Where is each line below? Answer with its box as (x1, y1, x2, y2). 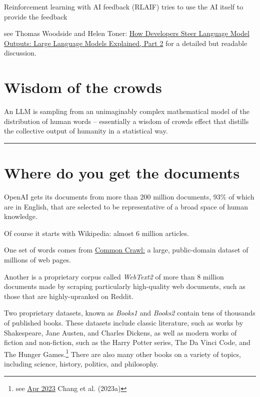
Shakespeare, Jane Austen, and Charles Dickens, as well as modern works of (4, 327, 237, 337)
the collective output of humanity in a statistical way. (4, 125, 168, 136)
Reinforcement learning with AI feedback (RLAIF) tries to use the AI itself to (4, 1, 243, 11)
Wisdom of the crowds (4, 77, 162, 97)
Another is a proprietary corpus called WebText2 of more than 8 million (4, 271, 224, 281)
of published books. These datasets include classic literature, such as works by (4, 317, 243, 327)
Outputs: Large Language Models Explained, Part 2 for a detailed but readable (4, 37, 247, 48)
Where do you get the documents (4, 162, 240, 183)
